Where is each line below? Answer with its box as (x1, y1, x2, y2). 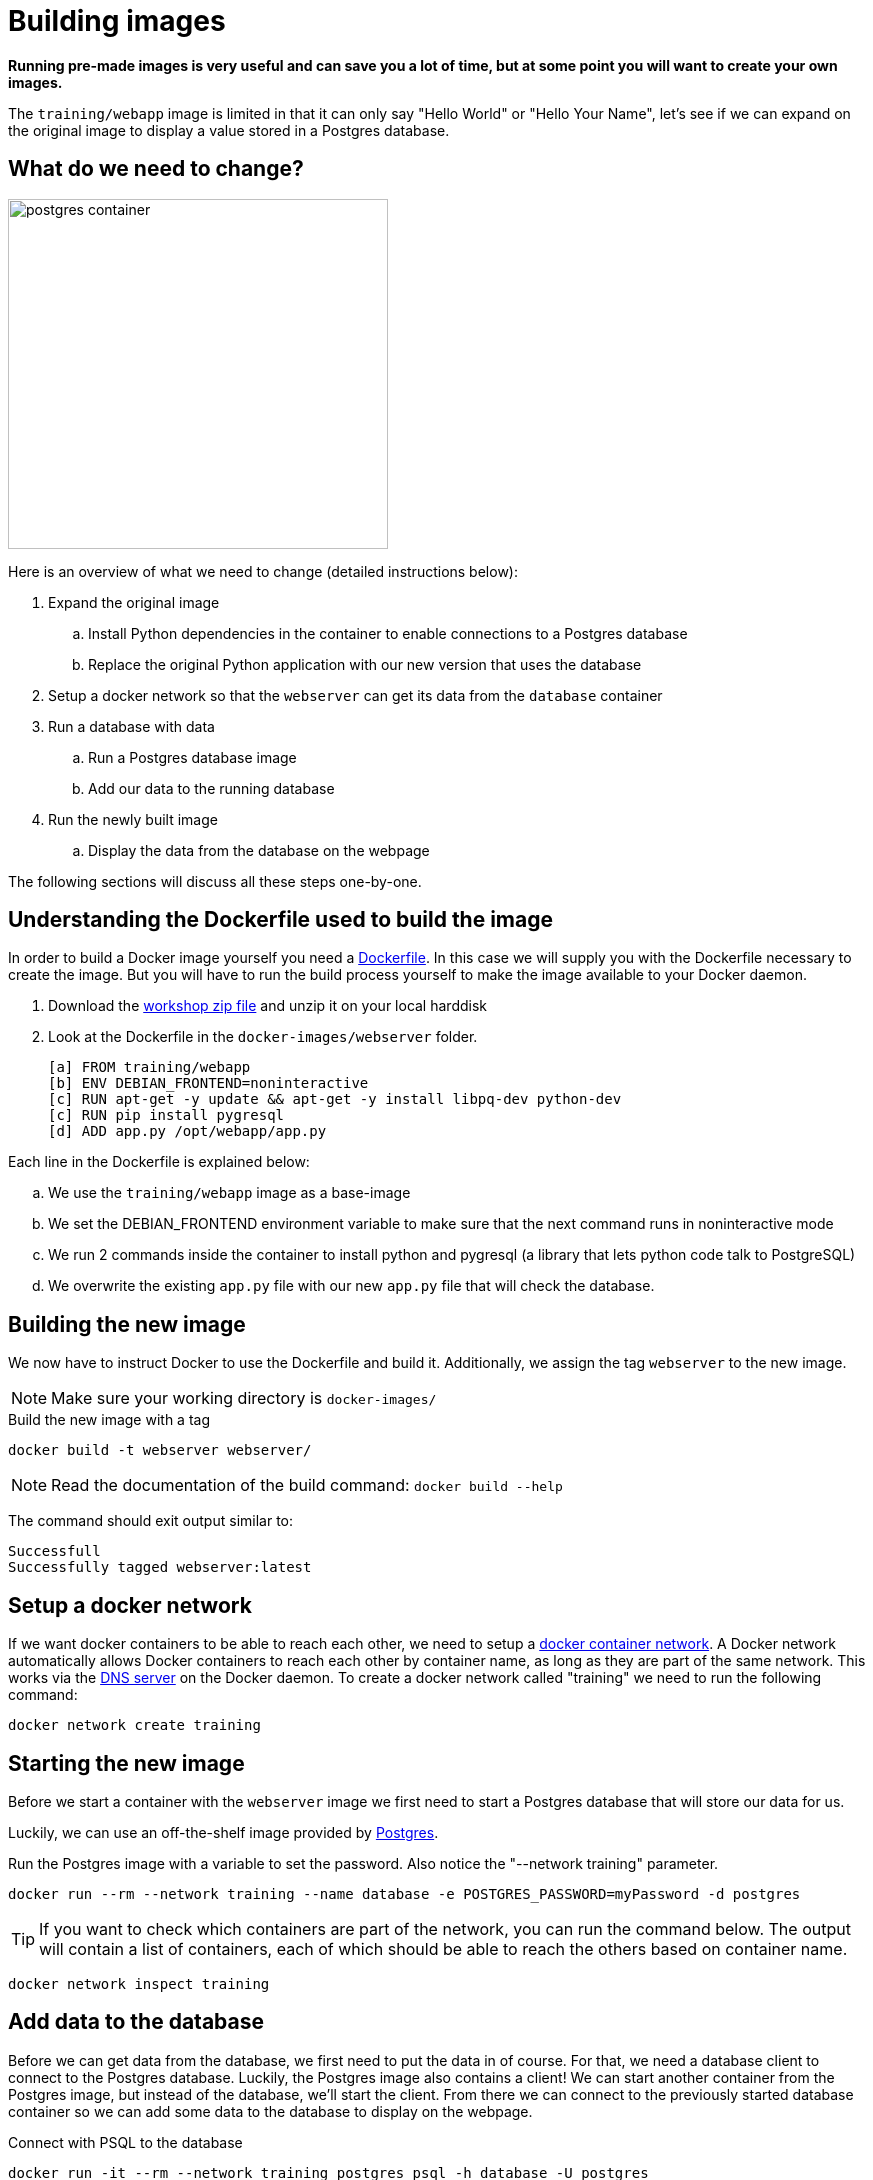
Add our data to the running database (88, 779, 335, 797)
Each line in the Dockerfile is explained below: (8, 1153, 310, 1171)
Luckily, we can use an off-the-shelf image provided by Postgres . (8, 1823, 439, 1841)
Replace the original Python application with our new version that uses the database (88, 655, 642, 673)
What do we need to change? (8, 156, 304, 182)
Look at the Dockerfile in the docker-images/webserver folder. (48, 1028, 478, 1046)
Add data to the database (8, 2009, 264, 2035)
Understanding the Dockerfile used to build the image (8, 907, 554, 933)
